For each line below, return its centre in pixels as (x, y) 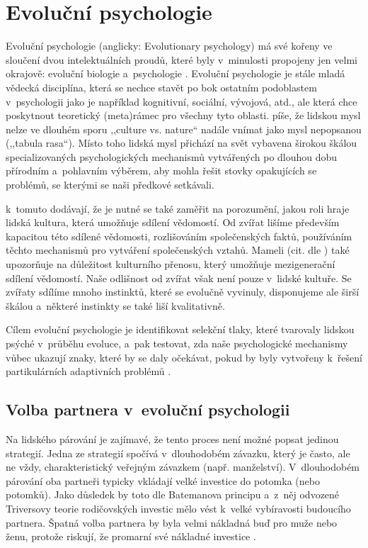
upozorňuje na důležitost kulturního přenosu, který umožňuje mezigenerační (171, 264)
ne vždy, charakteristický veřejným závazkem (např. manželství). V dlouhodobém (183, 467)
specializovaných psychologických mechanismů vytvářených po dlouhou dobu (172, 156)
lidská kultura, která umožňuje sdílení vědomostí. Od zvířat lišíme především (173, 222)
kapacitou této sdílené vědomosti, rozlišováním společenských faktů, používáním (179, 236)
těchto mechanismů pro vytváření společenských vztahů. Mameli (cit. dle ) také (178, 250)
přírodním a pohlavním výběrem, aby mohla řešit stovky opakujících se (161, 170)
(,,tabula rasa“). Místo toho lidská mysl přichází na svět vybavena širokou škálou (182, 143)
